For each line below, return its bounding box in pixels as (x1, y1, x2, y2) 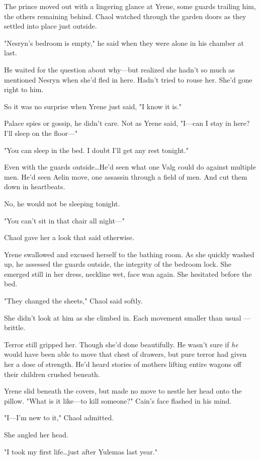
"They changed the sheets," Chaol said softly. (4, 295, 143, 306)
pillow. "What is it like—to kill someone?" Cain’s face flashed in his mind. (4, 395, 232, 406)
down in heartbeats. (4, 181, 65, 192)
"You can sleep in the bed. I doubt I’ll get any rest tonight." (4, 144, 189, 155)
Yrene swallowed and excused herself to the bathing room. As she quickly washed (4, 249, 254, 259)
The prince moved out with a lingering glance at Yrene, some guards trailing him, (4, 1, 256, 11)
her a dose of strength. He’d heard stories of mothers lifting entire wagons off (4, 359, 241, 369)
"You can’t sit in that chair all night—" (4, 215, 125, 225)
